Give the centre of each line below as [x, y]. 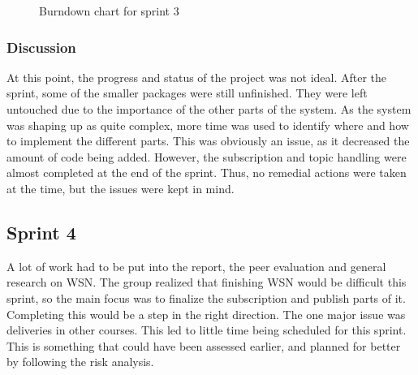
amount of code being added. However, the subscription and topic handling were [207, 156]
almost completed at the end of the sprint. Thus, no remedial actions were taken [207, 172]
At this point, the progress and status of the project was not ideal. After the [197, 77]
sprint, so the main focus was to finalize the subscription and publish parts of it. [206, 297]
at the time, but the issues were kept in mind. [121, 188]
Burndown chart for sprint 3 [109, 11]
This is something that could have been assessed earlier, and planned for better [204, 345]
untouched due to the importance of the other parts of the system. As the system [209, 109]
